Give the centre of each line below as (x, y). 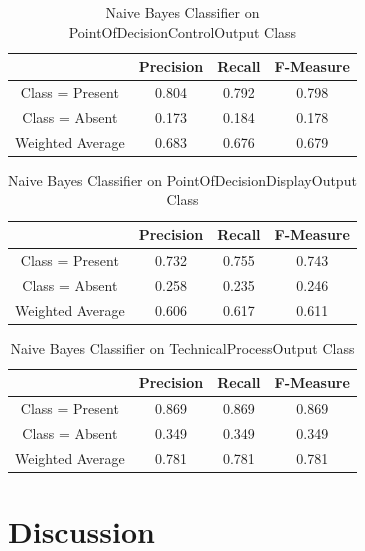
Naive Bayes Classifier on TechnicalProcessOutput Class (182, 347)
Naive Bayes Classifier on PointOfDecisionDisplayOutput (182, 179)
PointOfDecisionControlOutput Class (182, 31)
